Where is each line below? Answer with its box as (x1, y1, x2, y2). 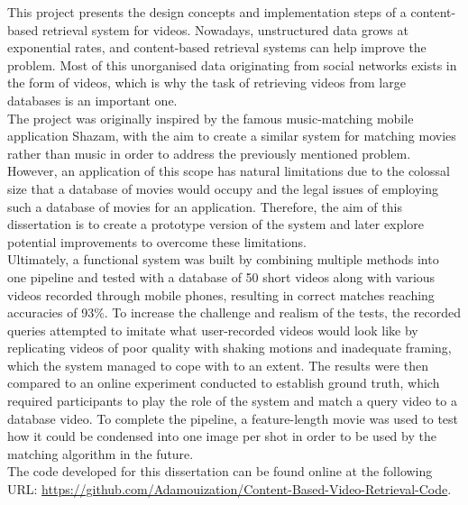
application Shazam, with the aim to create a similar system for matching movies (7, 126, 456, 145)
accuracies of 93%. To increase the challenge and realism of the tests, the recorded (7, 303, 461, 322)
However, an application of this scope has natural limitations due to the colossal (7, 161, 450, 180)
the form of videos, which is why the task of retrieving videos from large (7, 73, 406, 92)
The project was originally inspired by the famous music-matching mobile (7, 108, 414, 127)
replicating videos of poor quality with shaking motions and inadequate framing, (7, 338, 452, 357)
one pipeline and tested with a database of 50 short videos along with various (7, 267, 436, 286)
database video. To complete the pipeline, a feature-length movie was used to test (7, 409, 459, 427)
